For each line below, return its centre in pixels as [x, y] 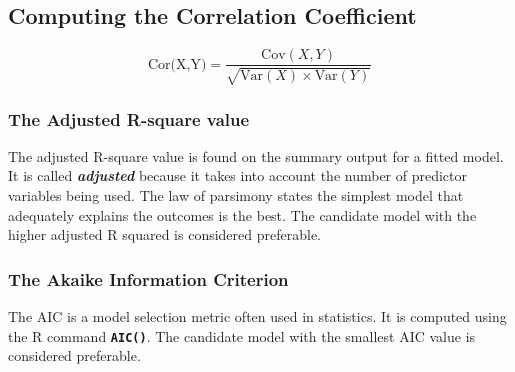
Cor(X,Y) [177, 64]
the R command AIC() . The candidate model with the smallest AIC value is [242, 335]
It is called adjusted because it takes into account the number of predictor [238, 175]
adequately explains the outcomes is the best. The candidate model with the [242, 214]
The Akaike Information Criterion [148, 278]
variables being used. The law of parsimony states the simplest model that [236, 195]
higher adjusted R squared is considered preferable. [164, 234]
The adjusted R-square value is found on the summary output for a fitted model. [256, 155]
